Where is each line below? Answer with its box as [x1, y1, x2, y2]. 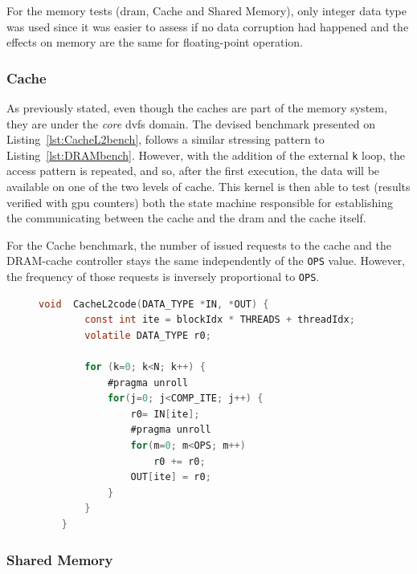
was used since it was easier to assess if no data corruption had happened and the [6, 18, 409, 35]
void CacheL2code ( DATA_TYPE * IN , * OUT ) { [39, 298, 269, 310]
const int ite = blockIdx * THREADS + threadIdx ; [84, 314, 355, 326]
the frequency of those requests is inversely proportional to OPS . [6, 268, 320, 285]
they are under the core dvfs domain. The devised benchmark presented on [6, 115, 375, 132]
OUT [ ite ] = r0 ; [130, 471, 211, 483]
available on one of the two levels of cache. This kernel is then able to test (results [6, 178, 411, 195]
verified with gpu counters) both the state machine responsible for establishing [6, 193, 393, 210]
